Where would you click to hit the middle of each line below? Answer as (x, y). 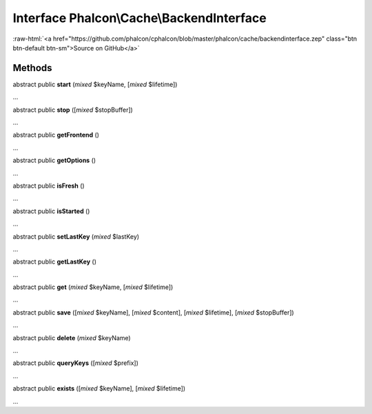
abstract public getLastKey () (54, 262)
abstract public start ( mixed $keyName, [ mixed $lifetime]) (95, 84)
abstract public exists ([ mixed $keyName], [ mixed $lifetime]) (99, 388)
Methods (32, 68)
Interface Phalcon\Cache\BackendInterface (139, 18)
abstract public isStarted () (51, 211)
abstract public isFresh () (49, 186)
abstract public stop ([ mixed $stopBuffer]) (73, 110)
